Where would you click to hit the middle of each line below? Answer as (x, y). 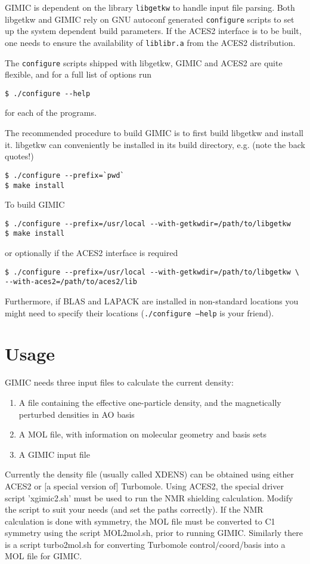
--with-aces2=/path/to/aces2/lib (71, 282)
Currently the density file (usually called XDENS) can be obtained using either (149, 474)
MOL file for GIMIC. (44, 556)
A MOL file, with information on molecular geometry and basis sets (142, 434)
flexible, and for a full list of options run (78, 74)
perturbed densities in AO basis (77, 414)
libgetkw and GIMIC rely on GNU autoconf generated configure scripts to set (150, 19)
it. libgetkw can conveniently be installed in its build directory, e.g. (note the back (155, 144)
